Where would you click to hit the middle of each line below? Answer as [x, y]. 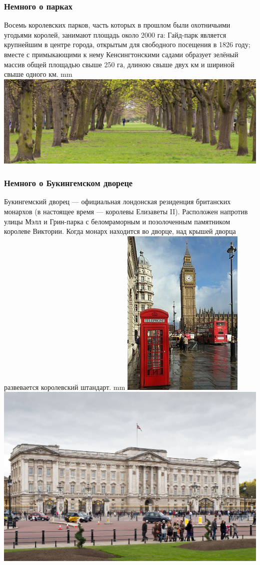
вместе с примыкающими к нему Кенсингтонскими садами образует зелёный [121, 54]
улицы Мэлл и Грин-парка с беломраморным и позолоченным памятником [117, 221]
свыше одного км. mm [38, 74]
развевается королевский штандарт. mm [65, 387]
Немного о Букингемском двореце [68, 183]
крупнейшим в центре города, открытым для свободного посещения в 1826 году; [127, 44]
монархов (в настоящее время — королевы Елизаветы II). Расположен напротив [126, 211]
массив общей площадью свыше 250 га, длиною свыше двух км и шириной [119, 64]
